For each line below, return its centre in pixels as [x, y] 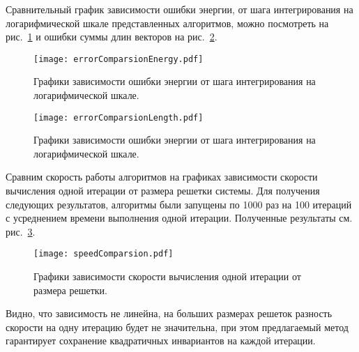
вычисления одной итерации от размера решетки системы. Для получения [163, 191]
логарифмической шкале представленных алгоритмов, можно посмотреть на [167, 23]
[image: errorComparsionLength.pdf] [119, 117]
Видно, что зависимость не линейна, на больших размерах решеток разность [169, 313]
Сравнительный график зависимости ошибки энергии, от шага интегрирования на [179, 9]
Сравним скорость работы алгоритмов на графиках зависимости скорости [162, 177]
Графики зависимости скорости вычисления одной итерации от [167, 276]
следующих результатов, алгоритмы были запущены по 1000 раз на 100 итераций [179, 204]
